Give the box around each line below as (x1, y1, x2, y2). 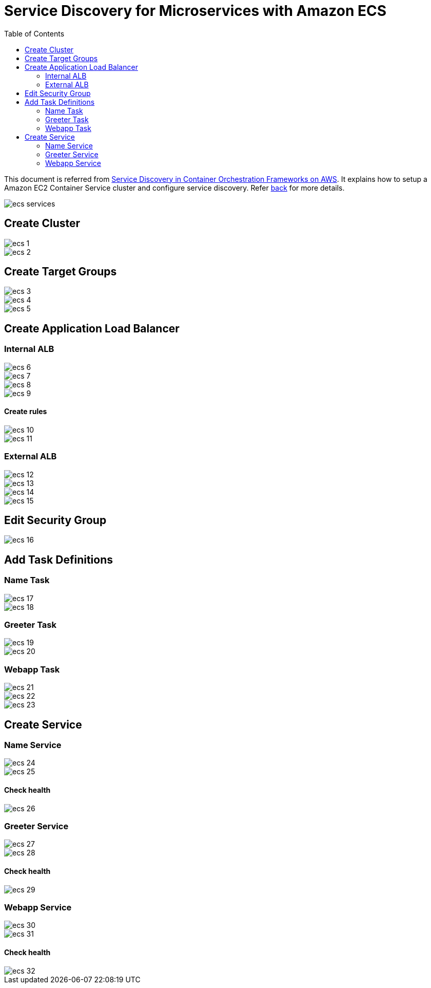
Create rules (4, 407, 47, 416)
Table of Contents (4, 29, 65, 38)
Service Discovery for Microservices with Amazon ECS (4, 2, 387, 20)
